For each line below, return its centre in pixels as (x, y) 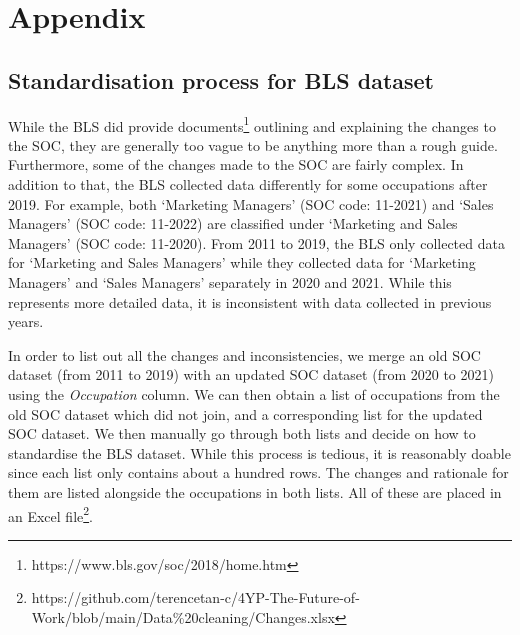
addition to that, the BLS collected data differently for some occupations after (248, 184)
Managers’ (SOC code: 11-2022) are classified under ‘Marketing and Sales (233, 223)
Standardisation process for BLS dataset (221, 79)
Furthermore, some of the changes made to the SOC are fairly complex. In (236, 164)
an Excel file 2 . (50, 514)
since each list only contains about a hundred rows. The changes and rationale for (258, 472)
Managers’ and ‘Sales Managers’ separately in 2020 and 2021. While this (230, 281)
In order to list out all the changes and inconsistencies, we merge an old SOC (244, 354)
